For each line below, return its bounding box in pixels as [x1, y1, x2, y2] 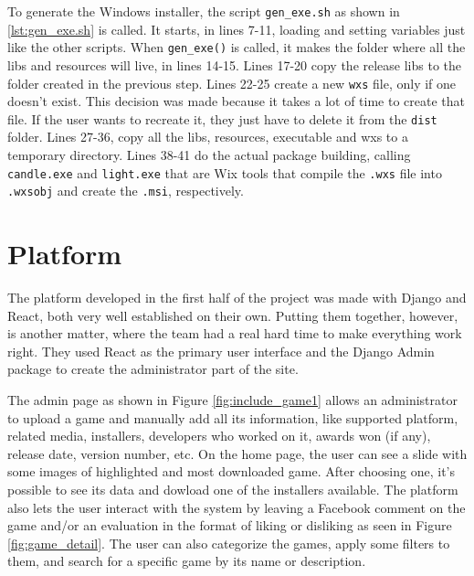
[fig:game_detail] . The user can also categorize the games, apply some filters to [7, 533, 450, 552]
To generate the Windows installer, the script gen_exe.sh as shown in [7, 2, 400, 20]
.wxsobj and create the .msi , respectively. [7, 181, 244, 200]
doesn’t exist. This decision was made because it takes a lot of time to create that [7, 91, 465, 111]
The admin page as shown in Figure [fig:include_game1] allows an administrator [7, 390, 458, 409]
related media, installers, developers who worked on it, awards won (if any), [7, 426, 431, 445]
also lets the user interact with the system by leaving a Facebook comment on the [7, 497, 466, 517]
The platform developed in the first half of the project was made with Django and [7, 288, 467, 307]
